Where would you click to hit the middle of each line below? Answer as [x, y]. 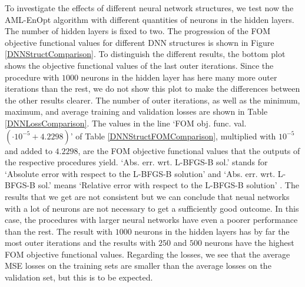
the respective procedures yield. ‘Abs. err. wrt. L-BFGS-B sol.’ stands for [136, 162]
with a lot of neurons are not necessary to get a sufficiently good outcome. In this [152, 208]
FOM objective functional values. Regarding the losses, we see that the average [147, 254]
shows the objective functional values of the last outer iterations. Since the [139, 65]
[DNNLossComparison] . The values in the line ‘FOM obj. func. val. [126, 123]
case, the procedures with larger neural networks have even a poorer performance [151, 220]
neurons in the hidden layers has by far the [212, 231]
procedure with [32, 77]
